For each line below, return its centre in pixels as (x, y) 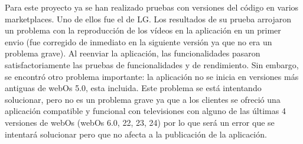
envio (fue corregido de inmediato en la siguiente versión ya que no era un (139, 41)
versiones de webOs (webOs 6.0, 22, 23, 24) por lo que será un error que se (140, 122)
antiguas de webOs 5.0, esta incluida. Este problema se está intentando (133, 88)
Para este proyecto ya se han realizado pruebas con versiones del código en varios (152, 7)
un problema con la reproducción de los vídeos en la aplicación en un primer (143, 30)
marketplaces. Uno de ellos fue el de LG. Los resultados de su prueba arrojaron (148, 19)
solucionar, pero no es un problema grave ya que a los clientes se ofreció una (143, 99)
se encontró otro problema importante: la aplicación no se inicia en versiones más (152, 76)
